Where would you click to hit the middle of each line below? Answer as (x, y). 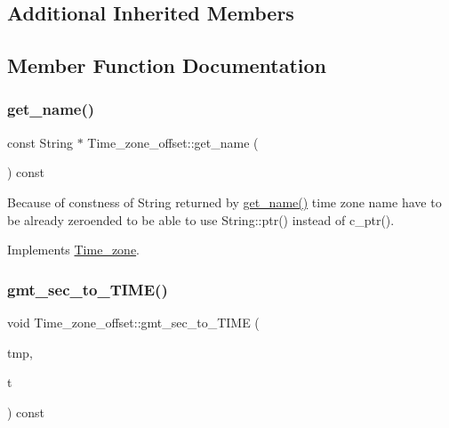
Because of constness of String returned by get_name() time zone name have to (224, 202)
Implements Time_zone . (74, 250)
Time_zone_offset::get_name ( (173, 142)
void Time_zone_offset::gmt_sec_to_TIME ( (133, 322)
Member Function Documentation (167, 65)
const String (40, 142)
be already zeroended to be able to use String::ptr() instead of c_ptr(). (201, 219)
